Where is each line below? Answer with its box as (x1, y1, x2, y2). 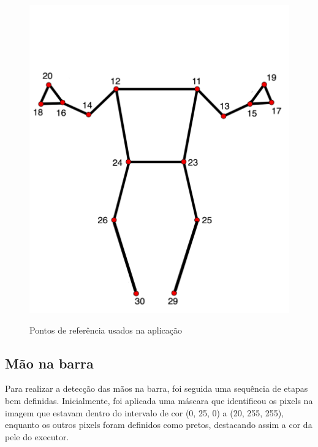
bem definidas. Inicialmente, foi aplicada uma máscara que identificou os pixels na (5, 394, 313, 407)
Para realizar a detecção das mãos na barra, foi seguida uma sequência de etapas (5, 382, 308, 395)
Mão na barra (5, 353, 94, 372)
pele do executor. (5, 430, 69, 443)
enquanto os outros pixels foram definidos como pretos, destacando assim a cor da (5, 418, 312, 431)
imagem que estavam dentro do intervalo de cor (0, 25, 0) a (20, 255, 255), (5, 406, 284, 419)
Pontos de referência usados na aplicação (29, 323, 182, 336)
